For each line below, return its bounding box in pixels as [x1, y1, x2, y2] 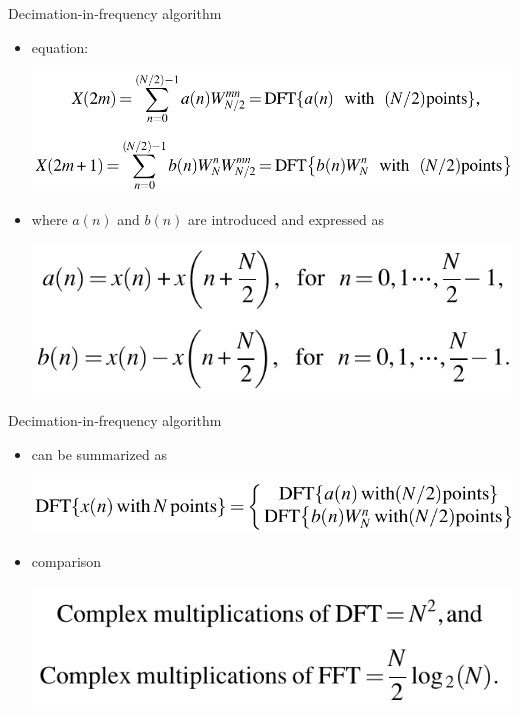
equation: [31, 36, 89, 57]
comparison [31, 551, 102, 571]
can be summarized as [31, 444, 167, 465]
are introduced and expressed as [188, 208, 384, 229]
